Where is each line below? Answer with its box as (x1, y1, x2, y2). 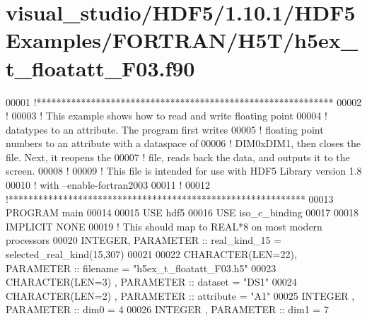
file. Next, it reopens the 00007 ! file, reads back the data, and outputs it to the (6, 149, 350, 164)
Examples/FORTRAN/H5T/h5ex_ (6, 25, 359, 54)
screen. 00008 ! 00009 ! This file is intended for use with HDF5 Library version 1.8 (6, 163, 362, 178)
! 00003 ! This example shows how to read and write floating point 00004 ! (6, 108, 327, 123)
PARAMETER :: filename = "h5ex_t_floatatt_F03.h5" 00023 (6, 260, 276, 275)
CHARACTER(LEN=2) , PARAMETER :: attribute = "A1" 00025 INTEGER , (6, 288, 355, 303)
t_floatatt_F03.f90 (6, 53, 195, 82)
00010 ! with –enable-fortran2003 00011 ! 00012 (6, 177, 211, 192)
